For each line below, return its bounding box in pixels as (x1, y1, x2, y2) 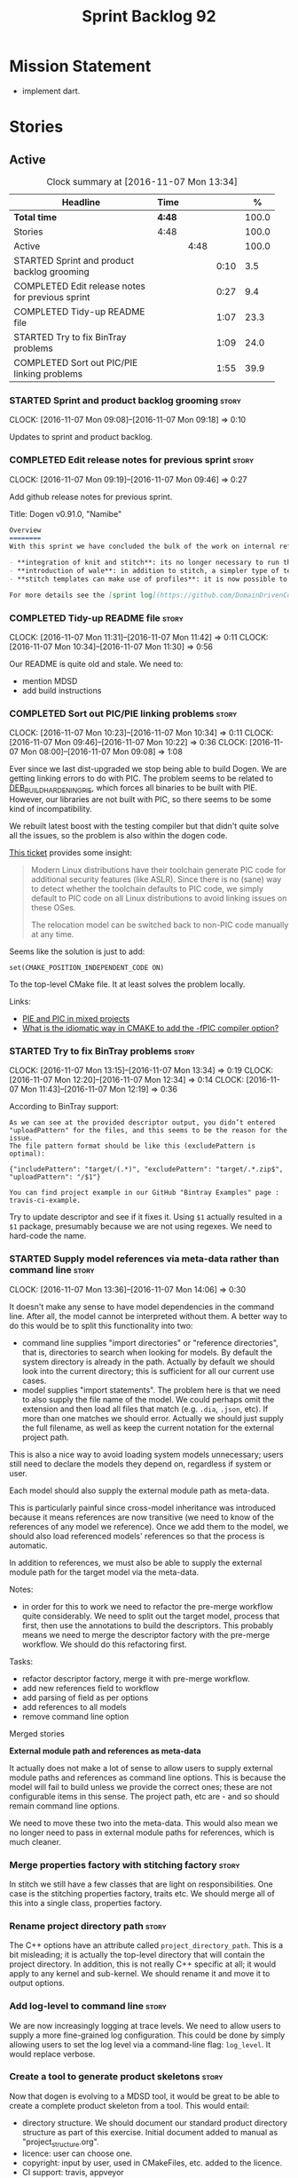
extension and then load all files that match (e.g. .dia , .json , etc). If (21, 1403, 269, 1414)
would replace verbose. (9, 2048, 96, 2059)
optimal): (9, 1149, 46, 1158)
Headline (61, 195, 101, 208)
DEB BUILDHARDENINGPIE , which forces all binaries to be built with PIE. (9, 783, 258, 796)
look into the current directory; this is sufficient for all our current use (21, 1365, 275, 1376)
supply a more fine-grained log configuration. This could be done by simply (9, 2030, 286, 2040)
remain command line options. (9, 1800, 120, 1811)
